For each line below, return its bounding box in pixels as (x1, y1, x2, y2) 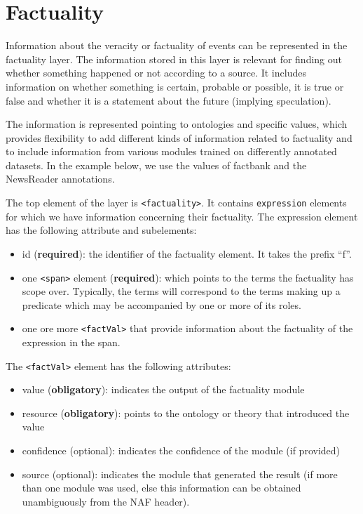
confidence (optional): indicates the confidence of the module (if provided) (22, 443, 341, 458)
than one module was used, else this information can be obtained (22, 480, 301, 495)
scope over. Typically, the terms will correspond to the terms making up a (22, 284, 341, 298)
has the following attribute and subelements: (6, 223, 197, 237)
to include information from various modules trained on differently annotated (6, 144, 337, 159)
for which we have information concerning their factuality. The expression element (6, 209, 358, 223)
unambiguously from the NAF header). (22, 494, 190, 508)
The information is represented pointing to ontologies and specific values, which (6, 117, 348, 131)
